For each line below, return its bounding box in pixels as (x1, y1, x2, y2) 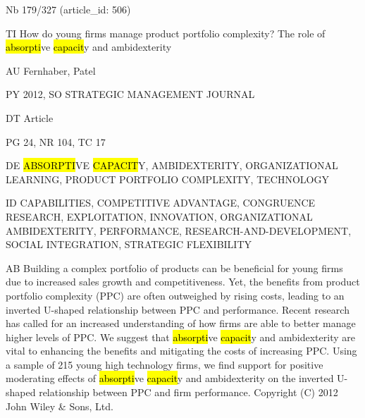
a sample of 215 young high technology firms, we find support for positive (6, 357, 323, 371)
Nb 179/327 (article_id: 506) (6, 2, 131, 16)
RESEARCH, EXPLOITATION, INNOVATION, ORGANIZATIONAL (6, 209, 313, 223)
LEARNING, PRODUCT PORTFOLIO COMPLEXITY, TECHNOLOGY (6, 171, 329, 186)
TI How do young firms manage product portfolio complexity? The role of (6, 25, 326, 40)
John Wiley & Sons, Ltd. (6, 398, 113, 413)
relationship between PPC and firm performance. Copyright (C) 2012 (39, 385, 338, 400)
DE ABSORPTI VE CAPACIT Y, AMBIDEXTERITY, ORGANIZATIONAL (6, 158, 338, 173)
